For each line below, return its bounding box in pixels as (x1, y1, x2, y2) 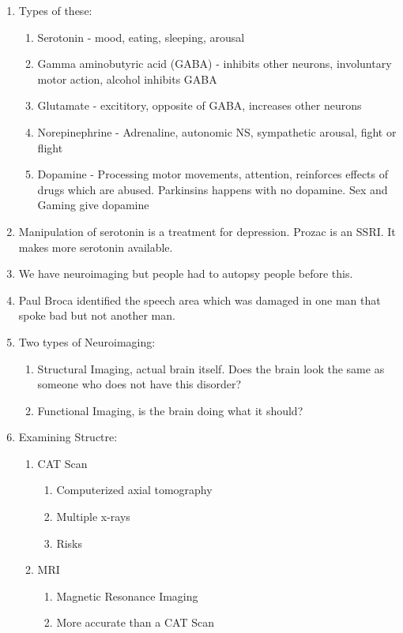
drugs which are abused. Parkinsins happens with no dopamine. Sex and (37, 181, 388, 197)
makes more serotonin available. (18, 238, 173, 255)
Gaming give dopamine (37, 197, 149, 213)
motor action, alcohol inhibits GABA (37, 70, 217, 87)
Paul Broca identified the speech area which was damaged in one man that (18, 291, 381, 308)
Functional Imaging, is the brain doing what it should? (37, 402, 303, 418)
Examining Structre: (18, 429, 118, 445)
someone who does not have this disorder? (37, 376, 242, 392)
